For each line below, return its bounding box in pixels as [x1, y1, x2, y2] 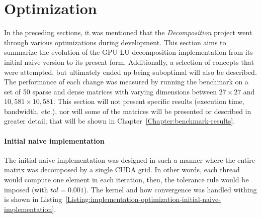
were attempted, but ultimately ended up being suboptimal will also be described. [4, 66, 257, 77]
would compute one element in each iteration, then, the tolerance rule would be [4, 174, 249, 185]
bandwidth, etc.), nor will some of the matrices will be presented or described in [4, 105, 251, 116]
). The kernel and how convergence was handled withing [83, 184, 257, 194]
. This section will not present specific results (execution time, [53, 96, 244, 106]
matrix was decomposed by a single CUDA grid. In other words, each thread [4, 164, 240, 175]
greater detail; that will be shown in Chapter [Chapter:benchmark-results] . [4, 116, 235, 126]
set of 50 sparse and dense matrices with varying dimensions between [4, 86, 217, 96]
